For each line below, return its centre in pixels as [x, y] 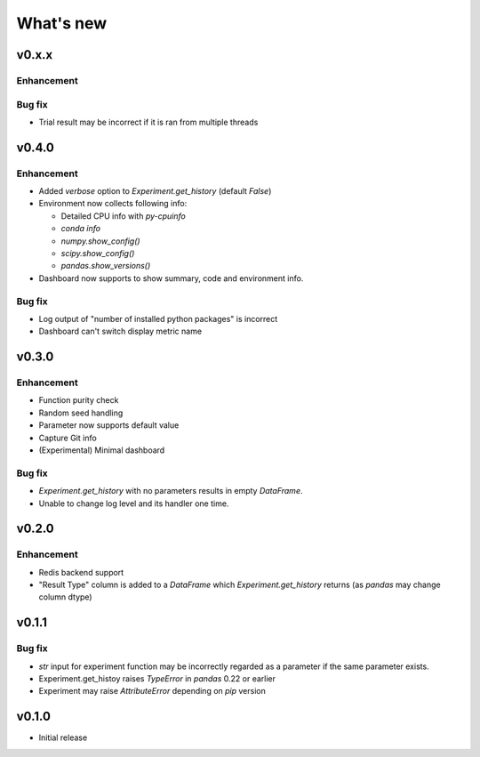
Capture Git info [68, 438]
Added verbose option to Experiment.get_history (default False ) [155, 191]
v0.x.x [35, 55]
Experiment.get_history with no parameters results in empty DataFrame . [171, 491]
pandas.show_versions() [106, 266]
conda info [81, 229]
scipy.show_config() [98, 253]
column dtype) [65, 597]
